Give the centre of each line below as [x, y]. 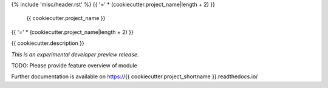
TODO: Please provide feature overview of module [74, 65]
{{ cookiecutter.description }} [48, 43]
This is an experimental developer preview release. [75, 54]
